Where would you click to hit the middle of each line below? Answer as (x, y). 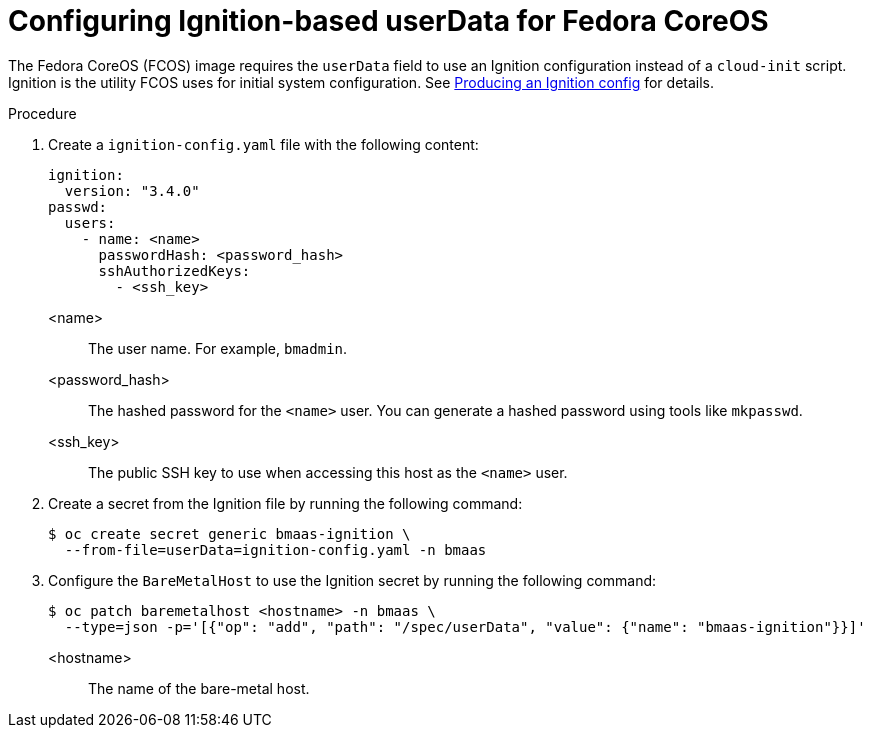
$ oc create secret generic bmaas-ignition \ (229, 533)
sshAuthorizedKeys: (174, 270)
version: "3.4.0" (132, 190)
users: (90, 222)
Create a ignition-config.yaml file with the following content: (263, 144)
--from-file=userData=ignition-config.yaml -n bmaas (275, 549)
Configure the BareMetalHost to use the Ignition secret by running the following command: (352, 580)
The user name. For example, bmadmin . (218, 348)
